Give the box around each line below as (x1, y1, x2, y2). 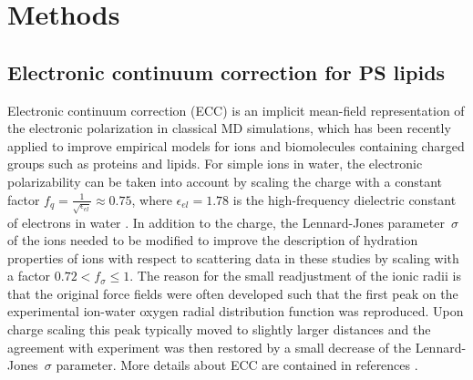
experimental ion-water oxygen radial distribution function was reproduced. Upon (7, 302, 464, 321)
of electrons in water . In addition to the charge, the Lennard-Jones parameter (7, 212, 445, 231)
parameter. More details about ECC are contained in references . (56, 355, 418, 375)
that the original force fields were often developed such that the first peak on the (7, 283, 458, 303)
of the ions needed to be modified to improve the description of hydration (7, 231, 418, 250)
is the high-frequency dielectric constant (232, 190, 457, 209)
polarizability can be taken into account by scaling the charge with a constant (7, 171, 443, 190)
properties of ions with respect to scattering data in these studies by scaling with (7, 248, 459, 267)
